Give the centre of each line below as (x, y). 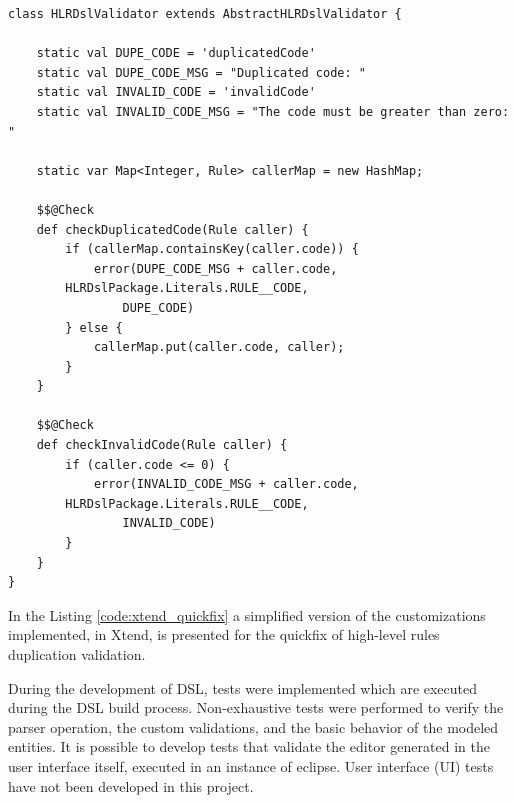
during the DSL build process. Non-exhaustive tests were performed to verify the (256, 707)
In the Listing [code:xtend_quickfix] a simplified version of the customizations (247, 614)
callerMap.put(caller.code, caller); (219, 347)
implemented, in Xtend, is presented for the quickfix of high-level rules (224, 634)
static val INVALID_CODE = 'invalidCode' (176, 92)
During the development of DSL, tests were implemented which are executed (243, 687)
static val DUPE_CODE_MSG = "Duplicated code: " (201, 72)
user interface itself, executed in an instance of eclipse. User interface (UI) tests (251, 765)
